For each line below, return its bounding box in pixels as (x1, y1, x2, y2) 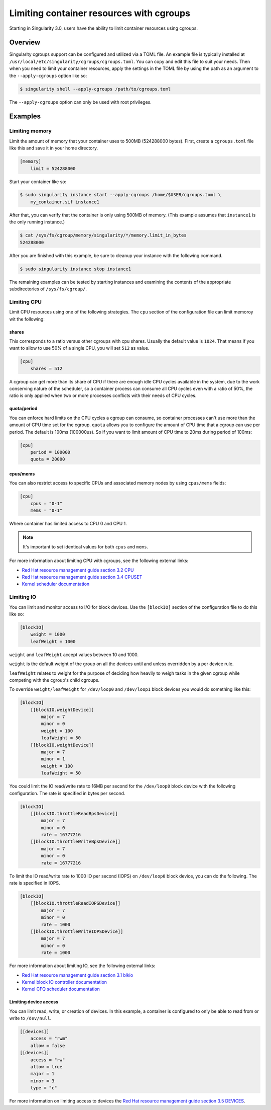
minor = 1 (41, 756, 65, 762)
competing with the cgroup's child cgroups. (9, 677, 100, 683)
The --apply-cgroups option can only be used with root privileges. (9, 99, 152, 105)
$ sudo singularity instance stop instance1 (20, 266, 131, 272)
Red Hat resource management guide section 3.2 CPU (22, 567, 134, 573)
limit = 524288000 (30, 166, 76, 171)
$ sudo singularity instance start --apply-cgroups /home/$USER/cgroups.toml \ (20, 192, 221, 198)
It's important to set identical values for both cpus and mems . (23, 543, 149, 549)
